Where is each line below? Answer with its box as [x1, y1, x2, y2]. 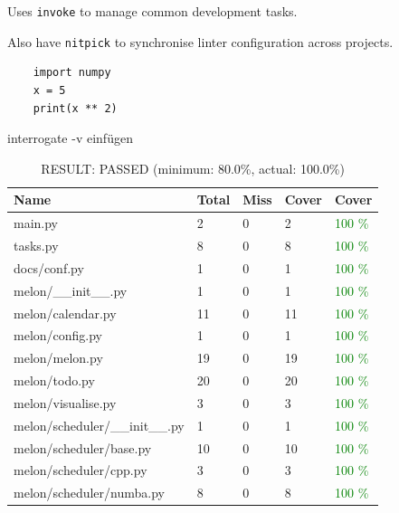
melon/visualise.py [14, 393, 117, 412]
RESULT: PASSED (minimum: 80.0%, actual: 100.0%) [41, 158, 345, 177]
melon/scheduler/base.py [14, 438, 152, 457]
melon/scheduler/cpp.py [14, 461, 147, 480]
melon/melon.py [14, 348, 103, 367]
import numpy [33, 66, 111, 80]
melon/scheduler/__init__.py [14, 415, 185, 434]
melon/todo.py [14, 371, 95, 390]
